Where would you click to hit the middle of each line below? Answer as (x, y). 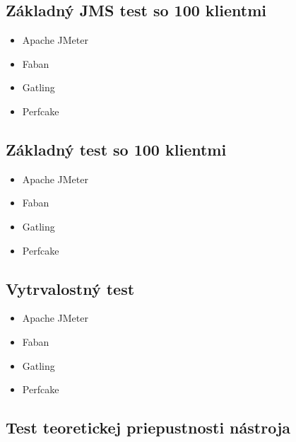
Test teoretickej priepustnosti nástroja (148, 428)
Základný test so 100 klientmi (116, 149)
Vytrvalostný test (70, 288)
